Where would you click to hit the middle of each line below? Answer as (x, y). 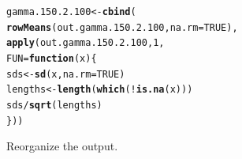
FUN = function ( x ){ (52, 58)
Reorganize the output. (62, 146)
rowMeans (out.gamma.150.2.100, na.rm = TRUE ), (122, 27)
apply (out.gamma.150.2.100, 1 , (86, 43)
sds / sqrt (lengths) (54, 105)
